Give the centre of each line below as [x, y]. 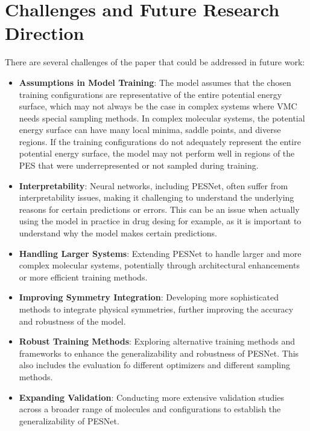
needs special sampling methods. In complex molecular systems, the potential [162, 118]
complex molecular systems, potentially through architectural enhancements [159, 265]
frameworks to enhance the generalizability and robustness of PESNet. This [159, 353]
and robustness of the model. [72, 321]
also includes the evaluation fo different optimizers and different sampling [154, 365]
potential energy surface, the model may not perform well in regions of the [157, 153]
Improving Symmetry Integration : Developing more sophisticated [149, 297]
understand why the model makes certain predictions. [118, 233]
